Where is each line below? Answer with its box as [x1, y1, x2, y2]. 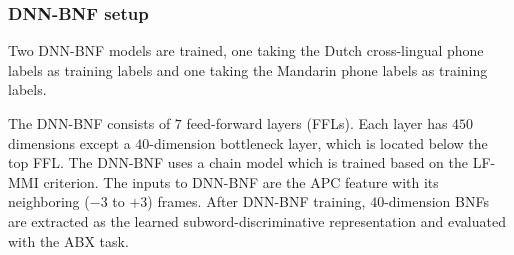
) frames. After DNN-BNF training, [147, 191, 366, 212]
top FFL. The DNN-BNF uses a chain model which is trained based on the [8, 152, 468, 173]
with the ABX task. [8, 230, 129, 251]
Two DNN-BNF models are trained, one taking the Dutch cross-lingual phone [8, 40, 484, 61]
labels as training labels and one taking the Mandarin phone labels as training [8, 59, 488, 80]
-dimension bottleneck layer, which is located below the [149, 132, 488, 153]
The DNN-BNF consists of [8, 113, 171, 133]
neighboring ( [8, 191, 90, 212]
